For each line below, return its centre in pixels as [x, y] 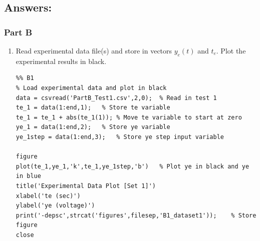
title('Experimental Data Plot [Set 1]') [86, 186]
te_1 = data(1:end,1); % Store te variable [93, 108]
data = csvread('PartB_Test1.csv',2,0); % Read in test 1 [116, 98]
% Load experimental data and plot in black [91, 88]
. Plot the [231, 50]
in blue [28, 176]
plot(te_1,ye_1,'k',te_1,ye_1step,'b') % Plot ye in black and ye [133, 166]
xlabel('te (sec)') [48, 196]
